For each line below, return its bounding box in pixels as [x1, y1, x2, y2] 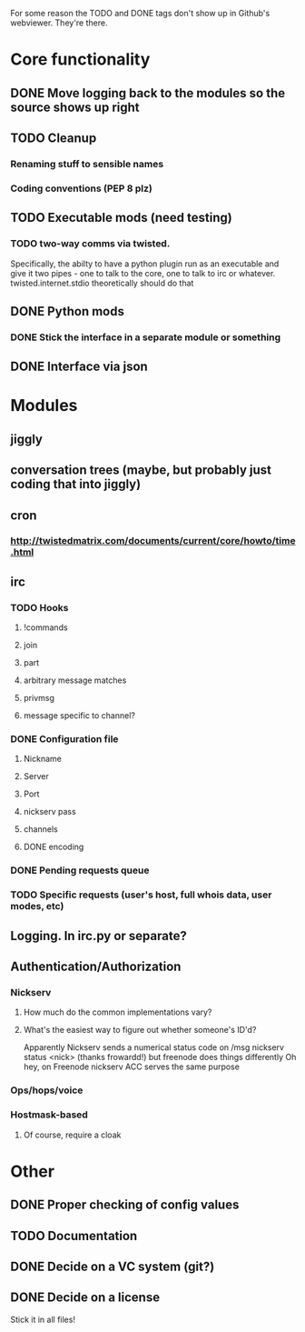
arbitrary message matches [23, 675, 127, 686]
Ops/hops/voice [10, 1084, 84, 1097]
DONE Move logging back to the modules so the [10, 85, 285, 101]
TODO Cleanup [10, 130, 97, 145]
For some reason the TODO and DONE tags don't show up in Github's [10, 8, 271, 18]
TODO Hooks [10, 601, 69, 614]
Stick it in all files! [10, 1314, 76, 1325]
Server [23, 771, 49, 782]
